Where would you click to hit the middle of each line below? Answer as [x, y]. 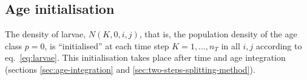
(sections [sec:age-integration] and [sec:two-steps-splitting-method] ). [130, 69]
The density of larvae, [46, 34]
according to [279, 45]
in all [231, 45]
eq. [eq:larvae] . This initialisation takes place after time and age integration [145, 57]
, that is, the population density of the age [218, 34]
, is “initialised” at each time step [107, 45]
